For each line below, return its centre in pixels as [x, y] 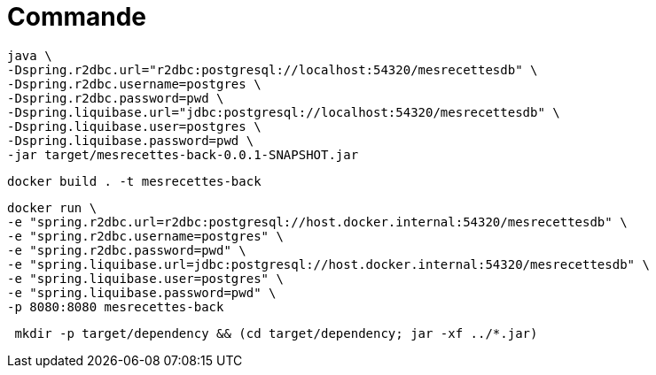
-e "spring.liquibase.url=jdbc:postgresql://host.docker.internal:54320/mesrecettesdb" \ [328, 264]
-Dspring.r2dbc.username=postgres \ [134, 84]
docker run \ [52, 207]
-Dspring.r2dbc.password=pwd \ [116, 98]
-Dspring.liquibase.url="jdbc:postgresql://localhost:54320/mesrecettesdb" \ [284, 112]
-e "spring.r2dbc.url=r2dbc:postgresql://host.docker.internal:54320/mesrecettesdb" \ [317, 222]
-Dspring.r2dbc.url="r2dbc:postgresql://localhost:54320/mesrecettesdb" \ [273, 69]
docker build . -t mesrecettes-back [134, 181]
